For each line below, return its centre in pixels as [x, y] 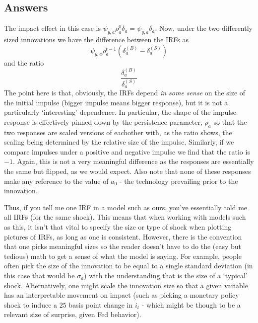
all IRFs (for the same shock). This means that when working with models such [125, 217]
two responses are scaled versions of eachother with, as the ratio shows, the [118, 132]
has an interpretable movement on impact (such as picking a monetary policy [122, 295]
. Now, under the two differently [204, 28]
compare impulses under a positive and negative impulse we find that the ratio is [127, 151]
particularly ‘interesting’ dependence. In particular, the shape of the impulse [120, 112]
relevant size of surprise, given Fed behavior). [73, 314]
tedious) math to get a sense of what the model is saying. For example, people [123, 256]
